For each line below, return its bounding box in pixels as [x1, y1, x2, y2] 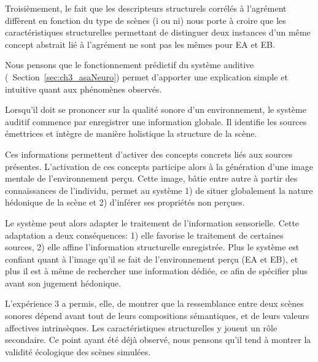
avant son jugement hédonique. [5, 276, 122, 289]
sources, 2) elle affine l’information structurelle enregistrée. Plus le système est [5, 241, 300, 253]
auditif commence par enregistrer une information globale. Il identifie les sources [5, 115, 307, 128]
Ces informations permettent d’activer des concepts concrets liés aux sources [5, 147, 293, 160]
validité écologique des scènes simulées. [5, 345, 151, 358]
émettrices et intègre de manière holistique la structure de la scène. [5, 127, 257, 140]
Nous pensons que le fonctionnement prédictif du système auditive [5, 58, 254, 71]
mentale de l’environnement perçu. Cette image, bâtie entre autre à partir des [5, 172, 298, 185]
